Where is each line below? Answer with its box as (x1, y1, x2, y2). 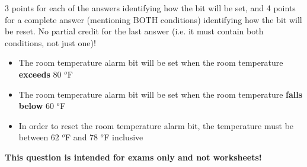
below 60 (18, 99, 54, 112)
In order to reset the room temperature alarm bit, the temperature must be (18, 119, 294, 131)
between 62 (18, 131, 59, 143)
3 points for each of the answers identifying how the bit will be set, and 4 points (5, 2, 296, 14)
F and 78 (65, 131, 98, 143)
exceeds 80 (18, 68, 62, 80)
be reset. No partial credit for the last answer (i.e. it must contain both (5, 25, 264, 37)
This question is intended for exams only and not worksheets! (5, 150, 262, 163)
